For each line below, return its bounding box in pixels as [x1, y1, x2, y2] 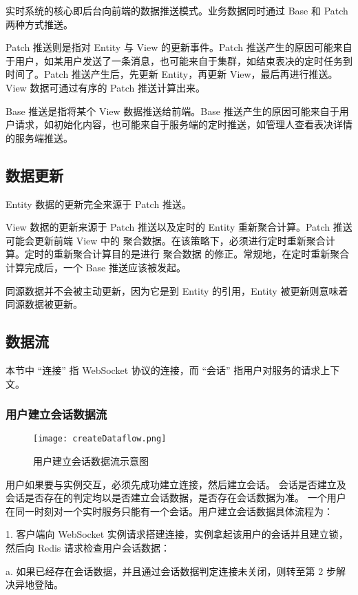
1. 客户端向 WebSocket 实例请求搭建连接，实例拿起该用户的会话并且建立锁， [6, 527, 348, 541]
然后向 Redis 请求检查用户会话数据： [6, 540, 171, 554]
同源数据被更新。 [6, 297, 83, 311]
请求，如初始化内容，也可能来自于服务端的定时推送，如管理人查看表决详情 [14, 117, 352, 132]
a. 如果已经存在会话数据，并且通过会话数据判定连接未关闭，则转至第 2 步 [6, 563, 336, 578]
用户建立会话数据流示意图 [33, 453, 149, 468]
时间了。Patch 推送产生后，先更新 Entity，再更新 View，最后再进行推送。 [6, 67, 338, 81]
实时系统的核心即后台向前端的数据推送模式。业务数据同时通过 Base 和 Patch [6, 3, 348, 17]
